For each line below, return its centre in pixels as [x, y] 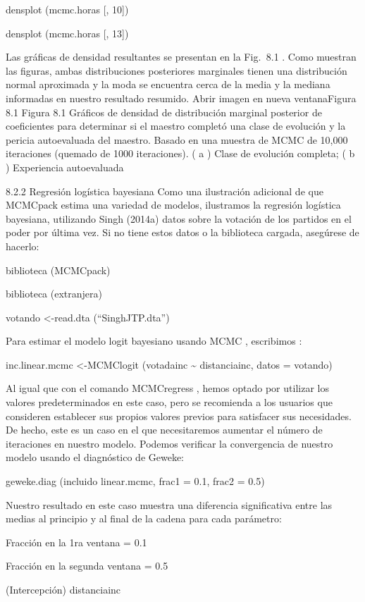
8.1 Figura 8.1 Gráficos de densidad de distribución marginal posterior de [164, 112]
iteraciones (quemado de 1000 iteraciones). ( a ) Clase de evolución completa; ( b [180, 153]
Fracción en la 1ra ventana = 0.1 [76, 542]
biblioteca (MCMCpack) [58, 270]
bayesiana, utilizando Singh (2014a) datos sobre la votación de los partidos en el [179, 218]
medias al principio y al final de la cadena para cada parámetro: [144, 518]
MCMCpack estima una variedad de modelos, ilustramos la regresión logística [173, 205]
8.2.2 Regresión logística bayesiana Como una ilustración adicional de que [165, 191]
